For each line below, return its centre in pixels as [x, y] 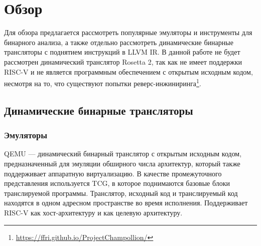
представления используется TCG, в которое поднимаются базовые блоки [117, 183]
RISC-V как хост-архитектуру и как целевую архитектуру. [93, 212]
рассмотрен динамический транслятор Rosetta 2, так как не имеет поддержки [123, 61]
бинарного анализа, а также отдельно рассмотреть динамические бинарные [119, 42]
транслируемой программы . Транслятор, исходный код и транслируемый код [121, 193]
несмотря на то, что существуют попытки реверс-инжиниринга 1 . [103, 82]
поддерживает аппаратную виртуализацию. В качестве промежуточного [113, 173]
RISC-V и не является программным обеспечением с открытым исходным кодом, [128, 71]
